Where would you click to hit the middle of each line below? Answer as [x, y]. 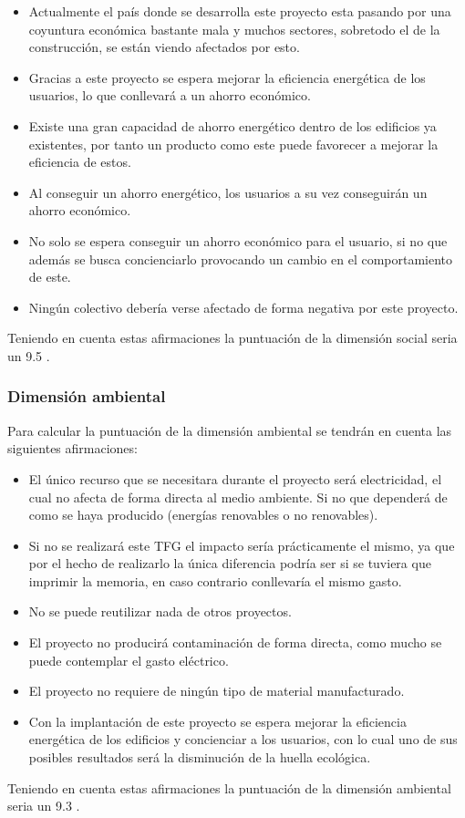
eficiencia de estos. [80, 162]
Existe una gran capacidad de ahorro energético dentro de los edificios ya [232, 125]
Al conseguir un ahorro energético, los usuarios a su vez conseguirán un [228, 192]
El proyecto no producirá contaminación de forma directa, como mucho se [235, 642]
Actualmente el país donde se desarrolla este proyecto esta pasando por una [240, 11]
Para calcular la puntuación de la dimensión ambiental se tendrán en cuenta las [230, 430]
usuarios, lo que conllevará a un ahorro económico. [170, 95]
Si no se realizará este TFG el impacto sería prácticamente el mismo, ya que [242, 545]
